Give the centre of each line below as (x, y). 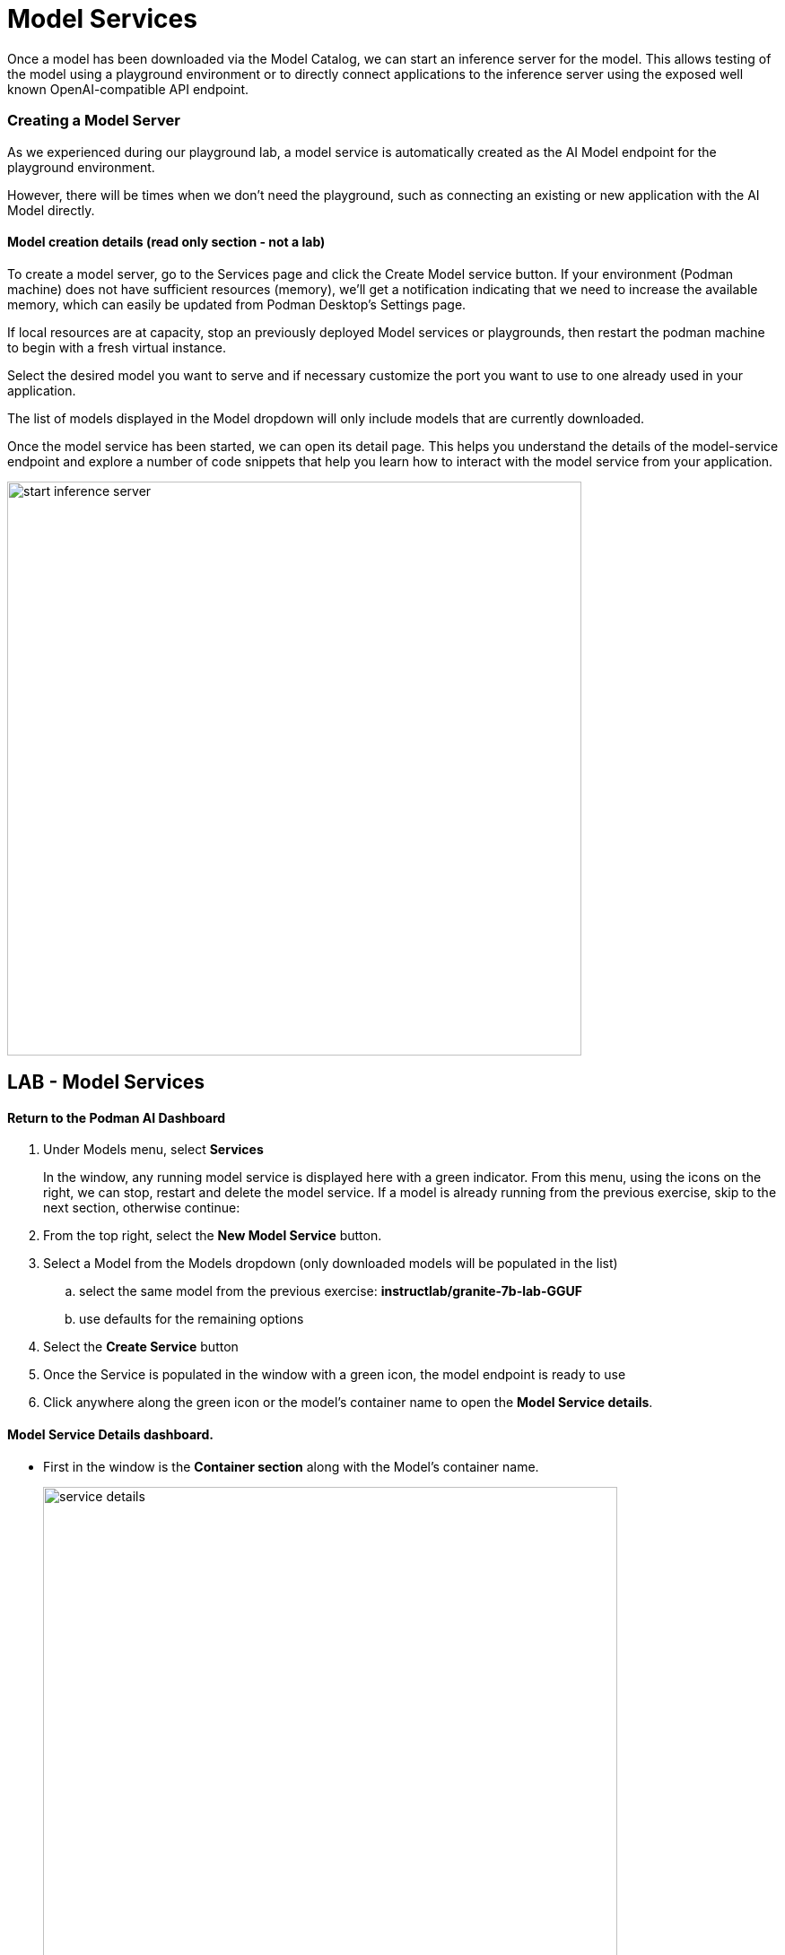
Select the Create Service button (141, 1347)
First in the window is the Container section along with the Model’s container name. (291, 1466)
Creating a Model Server (94, 121)
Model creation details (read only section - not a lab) (166, 242)
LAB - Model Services (106, 1082)
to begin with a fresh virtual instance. (117, 347)
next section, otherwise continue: (142, 1208)
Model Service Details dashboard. (110, 1434)
